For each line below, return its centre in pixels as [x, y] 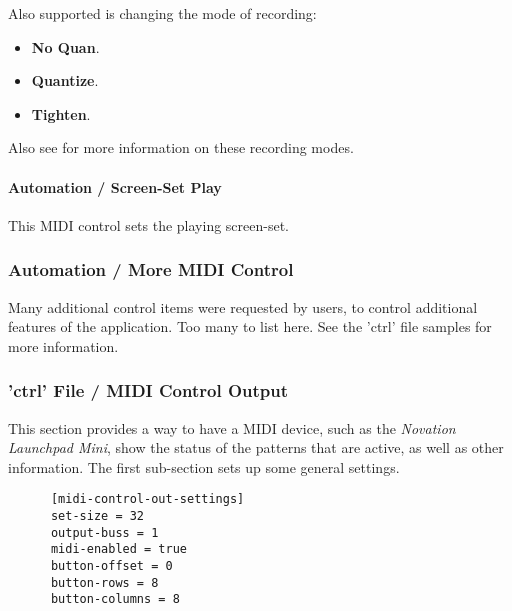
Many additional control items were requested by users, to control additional [243, 306]
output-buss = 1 [104, 532]
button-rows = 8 [104, 582]
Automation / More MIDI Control [151, 269]
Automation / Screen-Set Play [115, 186]
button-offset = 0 [111, 565]
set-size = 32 [97, 516]
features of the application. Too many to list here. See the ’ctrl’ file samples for [250, 326]
